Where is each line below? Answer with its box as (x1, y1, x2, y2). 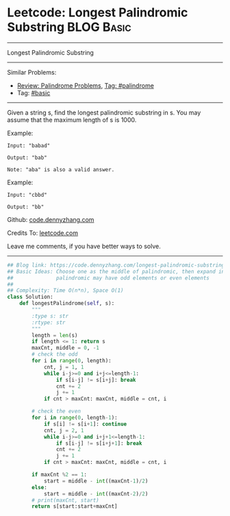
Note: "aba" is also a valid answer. (7, 166, 115, 173)
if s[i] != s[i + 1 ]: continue (43, 420, 127, 428)
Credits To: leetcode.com (7, 228, 79, 237)
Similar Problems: (7, 68, 57, 76)
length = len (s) (31, 332, 78, 339)
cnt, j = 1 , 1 (43, 363, 84, 371)
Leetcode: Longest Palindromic (7, 5, 188, 21)
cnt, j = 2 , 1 (43, 427, 84, 434)
